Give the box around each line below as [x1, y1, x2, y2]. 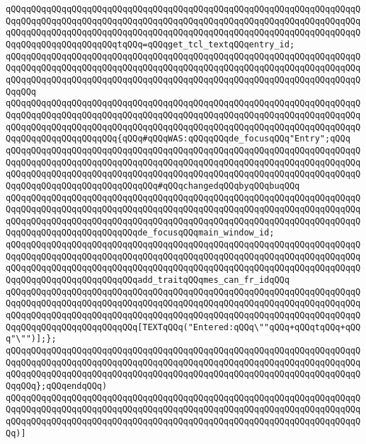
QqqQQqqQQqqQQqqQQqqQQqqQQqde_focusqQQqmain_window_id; [6, 228, 275, 238]
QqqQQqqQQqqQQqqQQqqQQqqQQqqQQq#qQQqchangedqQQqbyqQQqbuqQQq [6, 180, 300, 191]
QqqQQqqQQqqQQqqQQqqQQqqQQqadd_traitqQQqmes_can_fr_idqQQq [6, 275, 290, 286]
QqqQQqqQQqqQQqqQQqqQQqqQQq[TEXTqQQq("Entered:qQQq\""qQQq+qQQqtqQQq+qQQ [6, 322, 361, 332]
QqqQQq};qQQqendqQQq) [6, 381, 108, 391]
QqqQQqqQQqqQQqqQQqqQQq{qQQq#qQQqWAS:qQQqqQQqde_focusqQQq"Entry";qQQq [6, 134, 350, 144]
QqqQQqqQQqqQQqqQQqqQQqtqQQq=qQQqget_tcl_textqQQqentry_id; [6, 39, 295, 49]
